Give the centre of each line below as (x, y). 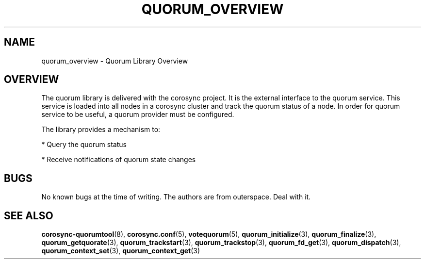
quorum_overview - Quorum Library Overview (115, 61)
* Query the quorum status (84, 145)
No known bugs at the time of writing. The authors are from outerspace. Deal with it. (176, 197)
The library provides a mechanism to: (101, 130)
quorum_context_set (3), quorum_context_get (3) (121, 251)
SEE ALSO (29, 215)
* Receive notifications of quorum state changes (119, 160)
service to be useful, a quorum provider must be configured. (138, 115)
